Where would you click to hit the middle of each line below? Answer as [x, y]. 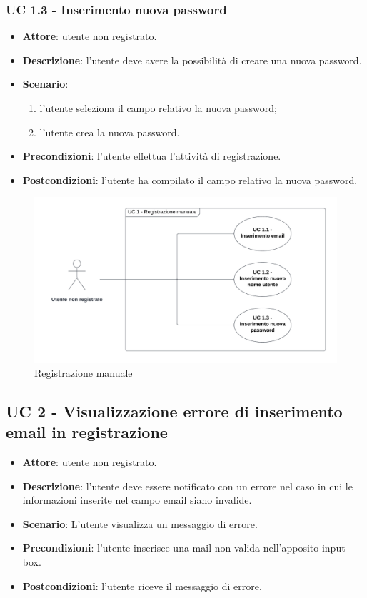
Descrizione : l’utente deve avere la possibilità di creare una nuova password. [192, 60]
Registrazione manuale [84, 372]
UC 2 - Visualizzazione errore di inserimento [174, 411]
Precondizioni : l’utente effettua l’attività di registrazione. [152, 156]
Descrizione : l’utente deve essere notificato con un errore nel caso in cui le [187, 486]
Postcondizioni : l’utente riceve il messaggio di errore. [142, 586]
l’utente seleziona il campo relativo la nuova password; [158, 108]
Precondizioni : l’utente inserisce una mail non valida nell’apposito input [184, 548]
